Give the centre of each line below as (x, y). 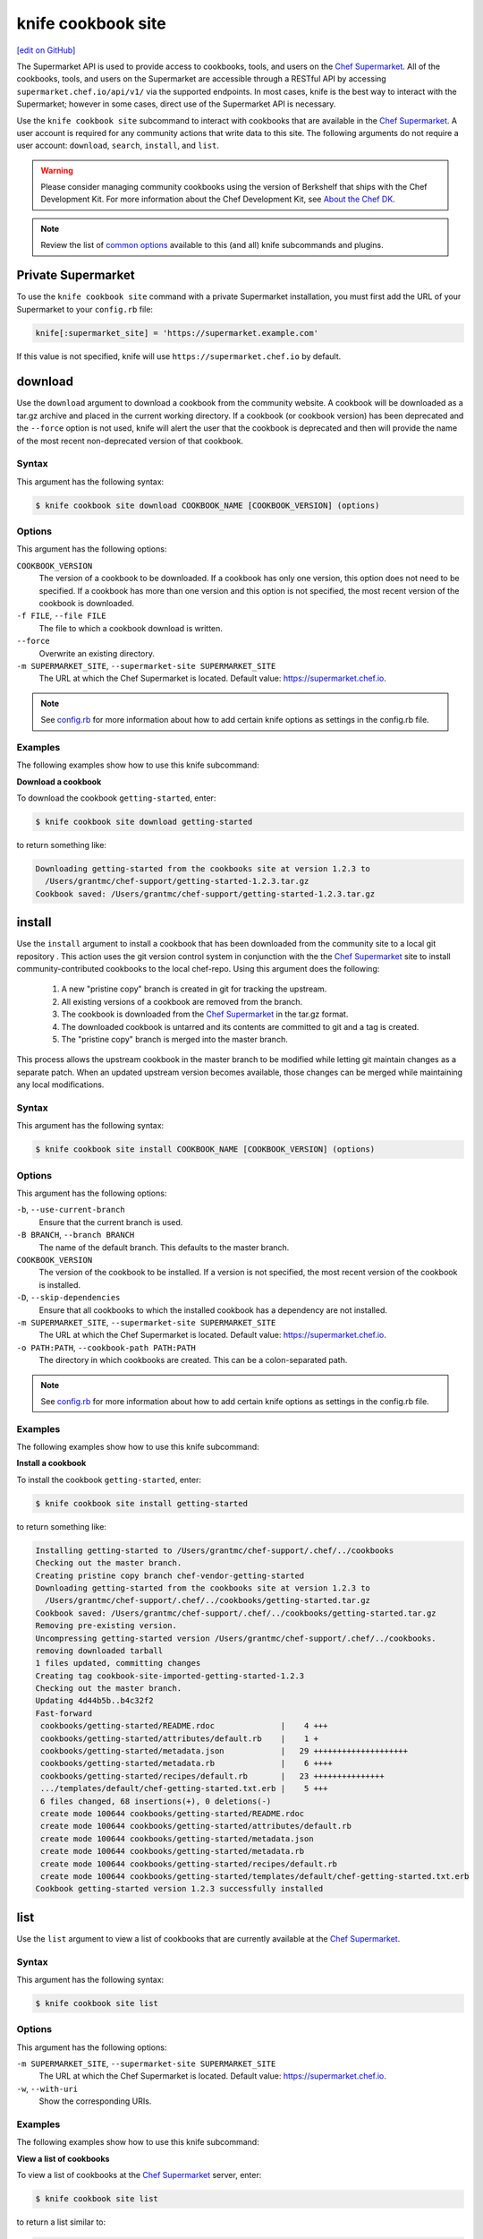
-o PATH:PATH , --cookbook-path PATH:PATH (106, 1347)
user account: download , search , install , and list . (118, 146)
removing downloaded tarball (99, 1651)
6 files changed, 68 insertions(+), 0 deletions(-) (156, 1801)
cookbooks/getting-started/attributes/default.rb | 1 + (180, 1738)
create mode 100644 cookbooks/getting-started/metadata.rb (173, 1851)
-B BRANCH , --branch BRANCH (76, 1235)
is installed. (59, 1284)
